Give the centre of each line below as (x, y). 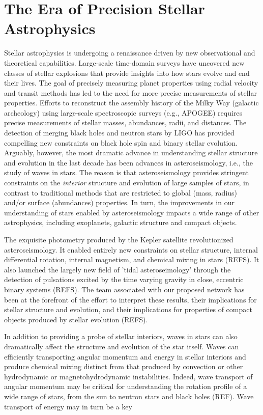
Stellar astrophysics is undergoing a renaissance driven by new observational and (130, 53)
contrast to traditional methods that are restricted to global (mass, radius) (121, 192)
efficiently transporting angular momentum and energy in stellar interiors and (125, 356)
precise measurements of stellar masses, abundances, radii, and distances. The (125, 122)
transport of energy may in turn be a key (68, 406)
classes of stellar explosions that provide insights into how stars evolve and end (127, 73)
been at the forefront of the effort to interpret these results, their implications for (130, 299)
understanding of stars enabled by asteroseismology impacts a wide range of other (132, 212)
